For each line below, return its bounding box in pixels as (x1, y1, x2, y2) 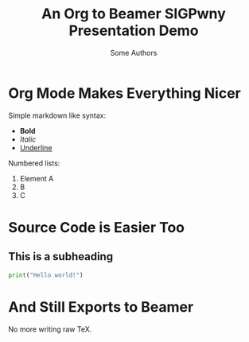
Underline (19, 142, 53, 152)
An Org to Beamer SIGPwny (41, 5, 227, 23)
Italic (19, 134, 37, 144)
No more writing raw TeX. (8, 324, 92, 334)
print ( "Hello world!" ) (8, 271, 84, 279)
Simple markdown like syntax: (8, 111, 107, 120)
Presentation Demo (68, 21, 199, 40)
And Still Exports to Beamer (8, 297, 194, 316)
